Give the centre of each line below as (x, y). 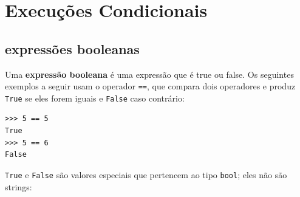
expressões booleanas (72, 48)
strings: (19, 186)
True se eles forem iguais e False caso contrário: (95, 98)
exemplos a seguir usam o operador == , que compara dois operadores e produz (150, 86)
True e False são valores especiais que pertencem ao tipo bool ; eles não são (146, 174)
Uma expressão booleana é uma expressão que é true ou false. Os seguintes (149, 74)
